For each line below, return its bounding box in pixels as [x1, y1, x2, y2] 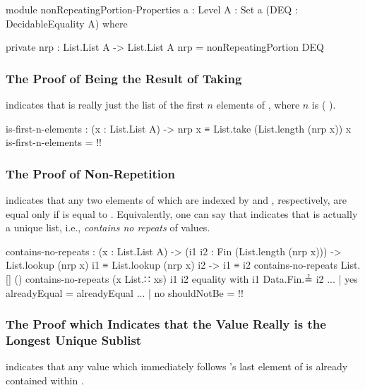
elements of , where [216, 97, 300, 111]
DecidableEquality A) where [6, 16, 128, 30]
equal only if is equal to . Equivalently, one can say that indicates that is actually [6, 206, 358, 221]
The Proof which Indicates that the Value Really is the [6, 315, 326, 333]
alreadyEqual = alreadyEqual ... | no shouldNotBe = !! [6, 285, 244, 300]
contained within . [6, 372, 84, 387]
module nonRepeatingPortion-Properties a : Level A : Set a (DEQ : [6, 2, 298, 16]
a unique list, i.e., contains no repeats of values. [6, 220, 210, 235]
